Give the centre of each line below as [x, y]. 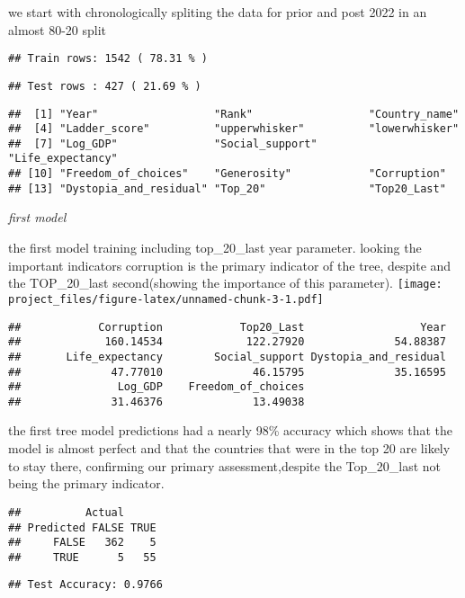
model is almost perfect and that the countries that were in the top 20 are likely [229, 448]
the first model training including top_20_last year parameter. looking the [215, 248]
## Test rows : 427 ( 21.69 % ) [105, 86]
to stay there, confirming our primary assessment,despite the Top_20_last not [224, 465]
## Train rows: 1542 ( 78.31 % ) [108, 59]
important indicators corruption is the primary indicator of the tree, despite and [230, 265]
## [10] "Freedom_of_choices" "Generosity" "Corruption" [227, 174]
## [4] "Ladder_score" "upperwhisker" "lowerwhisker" [234, 129]
